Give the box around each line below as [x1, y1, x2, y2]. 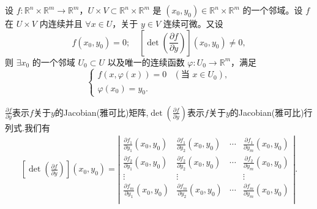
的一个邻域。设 [242, 4, 303, 16]
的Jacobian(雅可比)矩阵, [54, 105, 149, 118]
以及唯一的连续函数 [107, 55, 185, 68]
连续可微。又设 [163, 17, 223, 29]
